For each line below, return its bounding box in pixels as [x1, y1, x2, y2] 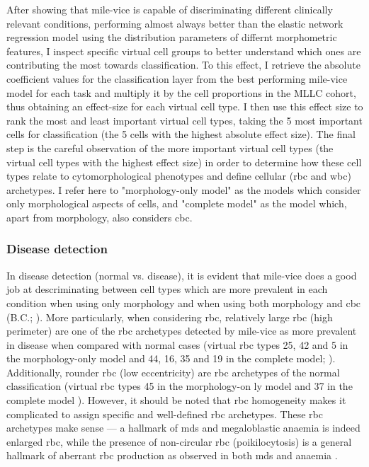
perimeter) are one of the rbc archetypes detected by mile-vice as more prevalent [6, 323, 357, 338]
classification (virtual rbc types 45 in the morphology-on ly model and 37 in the [6, 379, 353, 393]
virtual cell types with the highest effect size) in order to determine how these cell [6, 154, 362, 169]
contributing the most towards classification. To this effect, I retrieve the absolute [6, 57, 361, 72]
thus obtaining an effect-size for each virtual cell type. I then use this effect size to [6, 99, 363, 114]
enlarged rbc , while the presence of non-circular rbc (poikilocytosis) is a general [6, 434, 352, 449]
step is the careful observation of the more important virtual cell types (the [6, 140, 334, 155]
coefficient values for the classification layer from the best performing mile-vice [6, 71, 348, 86]
